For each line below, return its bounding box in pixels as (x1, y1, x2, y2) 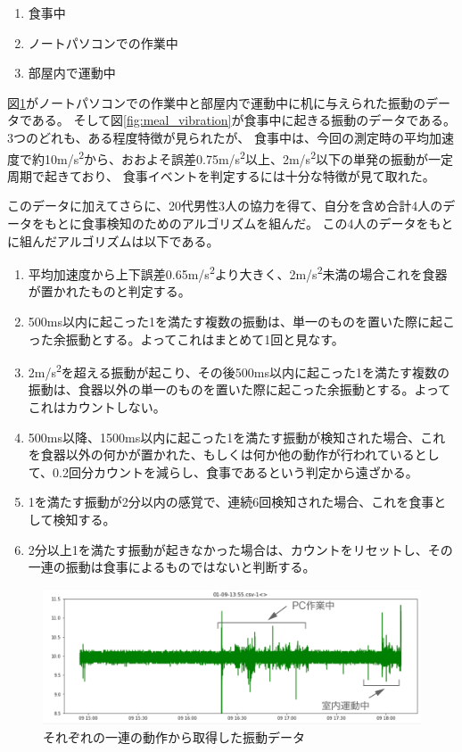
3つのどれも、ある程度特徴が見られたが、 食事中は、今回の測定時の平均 (7, 128, 429, 146)
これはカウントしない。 (28, 398, 166, 417)
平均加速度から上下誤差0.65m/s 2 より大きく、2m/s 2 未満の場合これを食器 (28, 262, 448, 283)
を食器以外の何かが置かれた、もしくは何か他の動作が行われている (28, 445, 415, 464)
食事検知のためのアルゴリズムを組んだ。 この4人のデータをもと (81, 214, 454, 232)
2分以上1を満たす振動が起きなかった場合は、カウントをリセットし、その (28, 540, 453, 558)
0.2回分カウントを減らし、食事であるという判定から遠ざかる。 (53, 462, 418, 481)
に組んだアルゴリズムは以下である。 (7, 231, 219, 250)
